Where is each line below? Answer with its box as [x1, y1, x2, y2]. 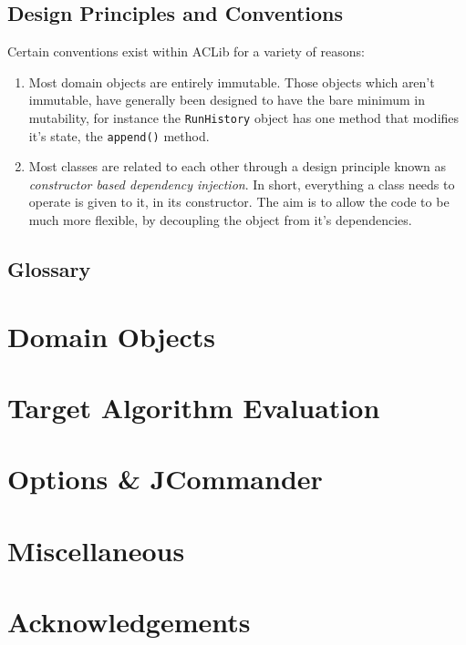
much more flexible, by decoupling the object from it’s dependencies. [28, 210, 412, 230]
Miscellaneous [7, 531, 185, 568]
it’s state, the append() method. [28, 126, 210, 145]
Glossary [7, 255, 91, 283]
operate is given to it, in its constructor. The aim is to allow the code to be [28, 192, 450, 211]
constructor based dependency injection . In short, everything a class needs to [28, 174, 455, 193]
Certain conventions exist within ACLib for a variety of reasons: [7, 42, 365, 61]
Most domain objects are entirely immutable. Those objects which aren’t [28, 72, 435, 91]
